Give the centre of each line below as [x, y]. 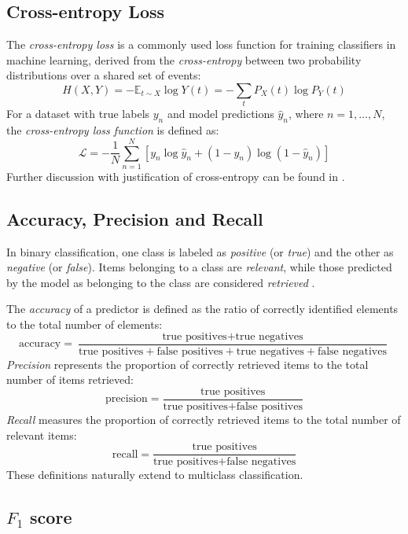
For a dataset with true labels [78, 114]
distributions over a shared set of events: [104, 75]
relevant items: [42, 435]
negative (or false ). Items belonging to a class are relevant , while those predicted [199, 267]
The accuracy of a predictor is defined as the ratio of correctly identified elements [202, 309]
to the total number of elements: [85, 324]
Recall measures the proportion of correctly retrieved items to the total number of [204, 419]
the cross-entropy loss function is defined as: [113, 130]
